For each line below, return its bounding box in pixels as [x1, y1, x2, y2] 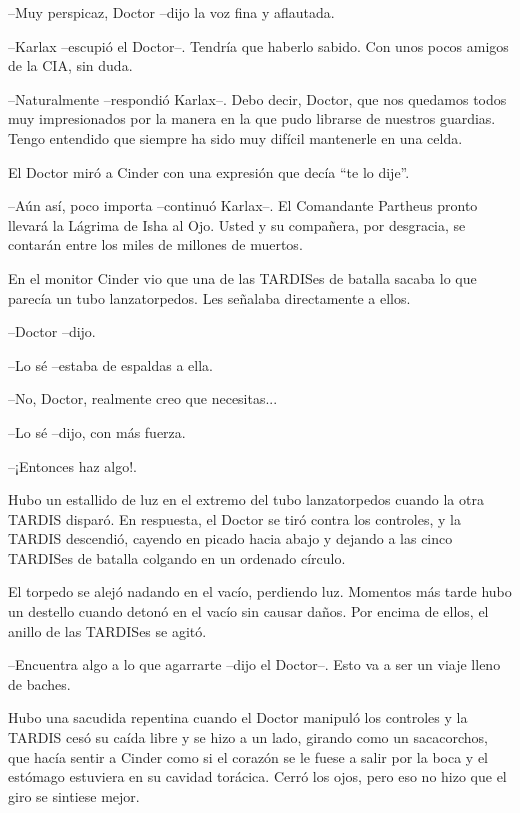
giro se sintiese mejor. [8, 785, 140, 806]
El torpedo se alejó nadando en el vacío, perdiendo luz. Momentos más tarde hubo [8, 581, 512, 602]
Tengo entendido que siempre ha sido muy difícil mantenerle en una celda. [8, 127, 463, 148]
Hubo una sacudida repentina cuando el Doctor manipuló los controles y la [8, 707, 468, 728]
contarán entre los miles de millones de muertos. [8, 234, 303, 255]
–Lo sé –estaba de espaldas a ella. [8, 354, 214, 375]
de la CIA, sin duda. [8, 55, 133, 76]
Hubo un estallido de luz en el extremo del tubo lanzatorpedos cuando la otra [8, 489, 484, 510]
